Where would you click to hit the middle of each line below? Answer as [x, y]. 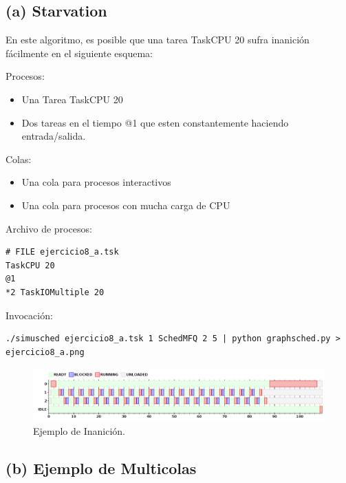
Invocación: [29, 315]
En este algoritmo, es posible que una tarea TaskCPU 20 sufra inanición [158, 40]
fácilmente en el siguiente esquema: [79, 53]
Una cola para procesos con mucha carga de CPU [126, 205]
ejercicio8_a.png [45, 352]
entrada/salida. [54, 136]
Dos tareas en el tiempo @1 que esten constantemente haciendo [155, 122]
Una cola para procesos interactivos [96, 182]
